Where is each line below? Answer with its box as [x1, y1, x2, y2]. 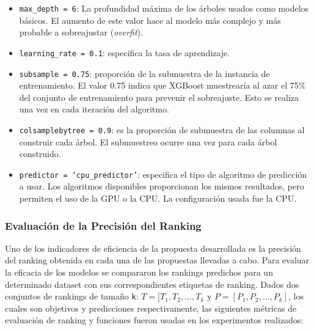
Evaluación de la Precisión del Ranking [5, 218, 202, 233]
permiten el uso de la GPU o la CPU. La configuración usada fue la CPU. [19, 192, 297, 205]
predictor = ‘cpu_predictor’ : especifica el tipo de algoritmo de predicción [19, 167, 307, 180]
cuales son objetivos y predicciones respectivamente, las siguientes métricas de [5, 301, 297, 314]
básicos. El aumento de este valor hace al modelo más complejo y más [19, 13, 281, 26]
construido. [19, 147, 61, 160]
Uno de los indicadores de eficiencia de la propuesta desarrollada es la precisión [5, 241, 301, 254]
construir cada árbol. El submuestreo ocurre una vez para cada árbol [19, 135, 277, 148]
